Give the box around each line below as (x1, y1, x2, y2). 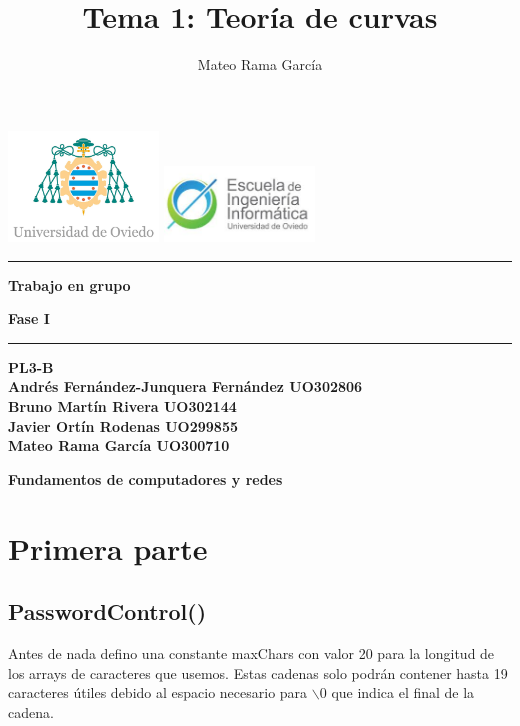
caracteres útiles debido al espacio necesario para (8, 682, 308, 703)
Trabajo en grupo (8, 274, 131, 295)
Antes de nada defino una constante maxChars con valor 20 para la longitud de (8, 642, 495, 663)
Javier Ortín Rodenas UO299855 (8, 415, 238, 436)
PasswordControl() (8, 596, 207, 627)
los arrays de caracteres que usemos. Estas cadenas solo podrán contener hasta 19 (8, 662, 508, 683)
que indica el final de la (331, 682, 475, 703)
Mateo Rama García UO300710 (8, 435, 230, 456)
